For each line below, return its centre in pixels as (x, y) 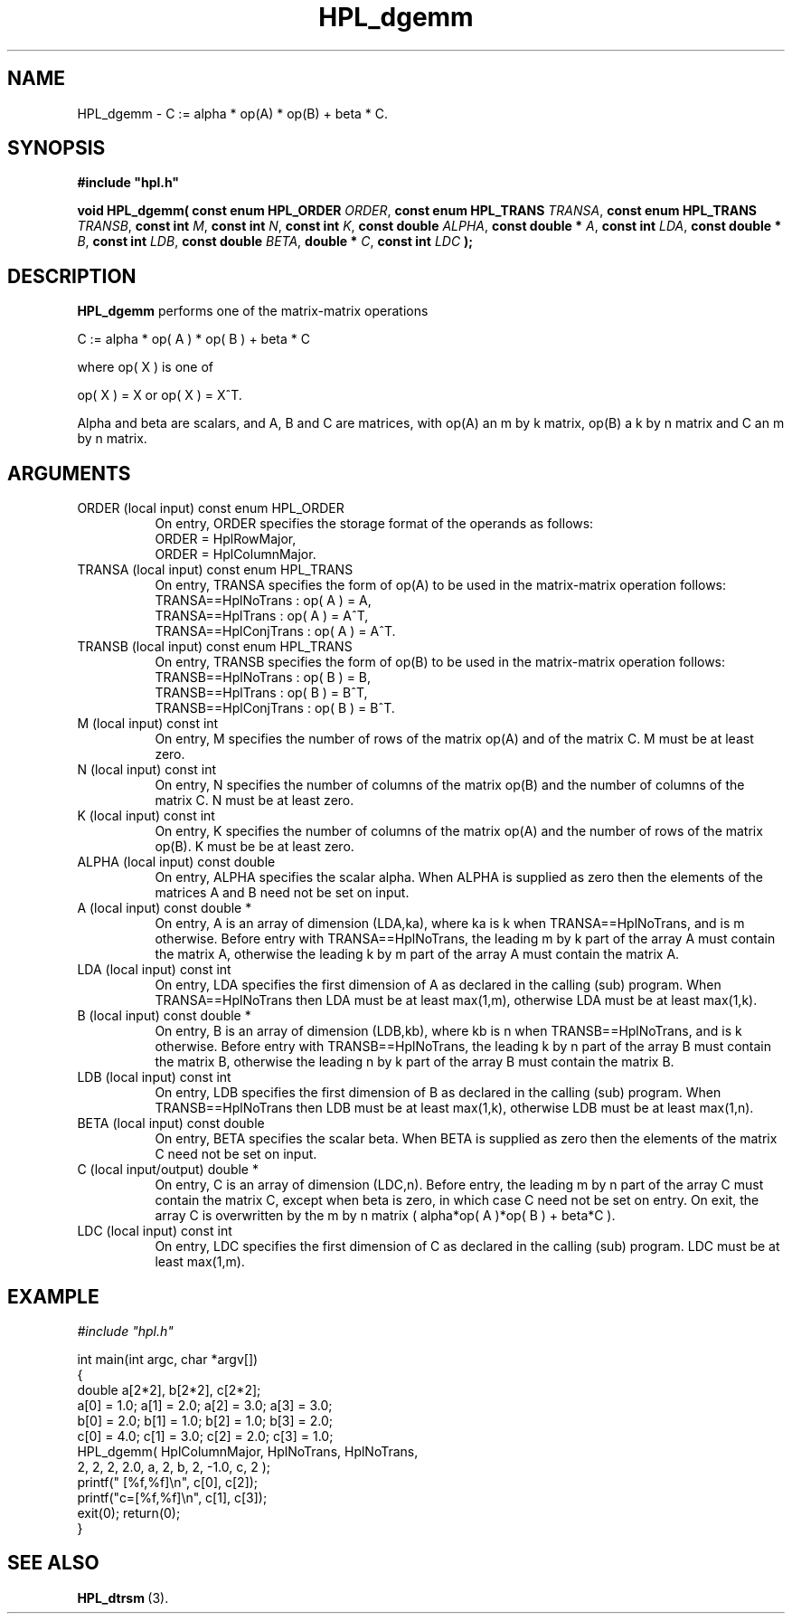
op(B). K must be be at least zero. (255, 847)
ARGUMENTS (69, 473)
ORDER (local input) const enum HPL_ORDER (211, 508)
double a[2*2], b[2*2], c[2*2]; (169, 1389)
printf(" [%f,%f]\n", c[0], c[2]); (168, 1482)
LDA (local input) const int (154, 970)
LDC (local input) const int (155, 1231)
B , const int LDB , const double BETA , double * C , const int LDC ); (275, 242)
